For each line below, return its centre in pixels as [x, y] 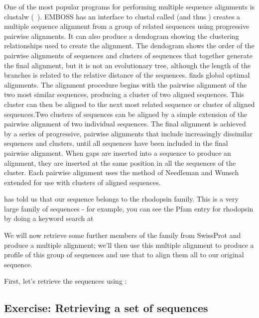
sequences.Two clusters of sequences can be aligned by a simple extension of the [126, 114]
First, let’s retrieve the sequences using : [65, 281]
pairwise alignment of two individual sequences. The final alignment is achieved [125, 124]
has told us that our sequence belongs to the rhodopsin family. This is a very [121, 199]
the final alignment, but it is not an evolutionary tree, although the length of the [128, 65]
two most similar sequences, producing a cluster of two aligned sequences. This [124, 94]
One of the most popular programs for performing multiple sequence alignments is [129, 6]
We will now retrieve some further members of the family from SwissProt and [123, 235]
